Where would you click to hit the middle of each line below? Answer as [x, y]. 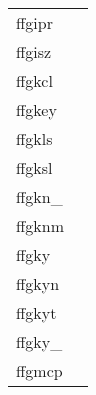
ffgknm [40, 225]
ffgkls [34, 138]
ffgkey [36, 109]
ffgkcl [34, 80]
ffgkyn [38, 283]
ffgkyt [36, 312]
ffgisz [34, 51]
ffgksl [34, 167]
